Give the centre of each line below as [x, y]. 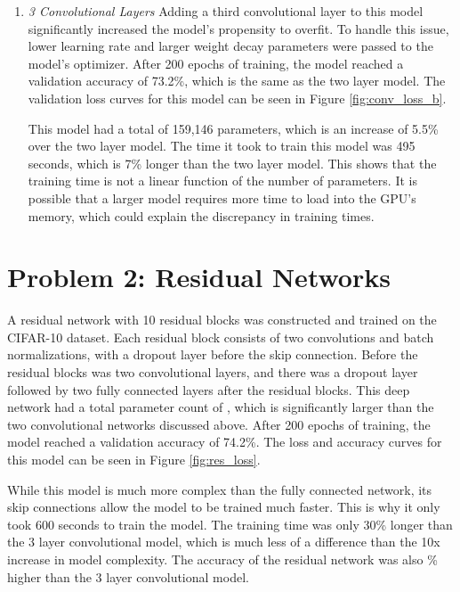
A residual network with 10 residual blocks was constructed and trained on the [222, 320]
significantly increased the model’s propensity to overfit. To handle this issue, [238, 28]
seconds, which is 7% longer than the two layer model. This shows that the [232, 163]
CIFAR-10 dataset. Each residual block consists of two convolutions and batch [221, 337]
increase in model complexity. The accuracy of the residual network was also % [222, 559]
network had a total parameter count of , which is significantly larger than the [221, 407]
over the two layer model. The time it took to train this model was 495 [222, 146]
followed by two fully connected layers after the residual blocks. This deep [209, 389]
